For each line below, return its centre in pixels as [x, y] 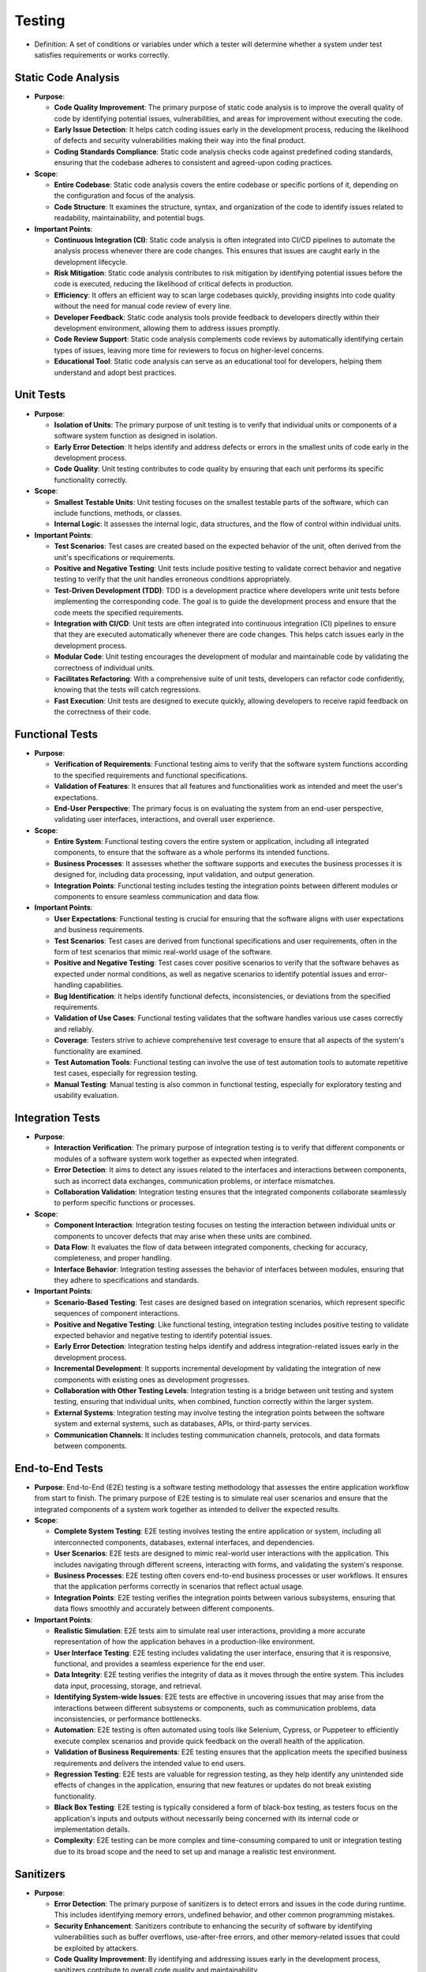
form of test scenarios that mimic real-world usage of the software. [163, 952]
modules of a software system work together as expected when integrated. [176, 1159]
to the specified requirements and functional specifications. [151, 775]
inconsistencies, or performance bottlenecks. [128, 1719]
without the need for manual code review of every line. [143, 306]
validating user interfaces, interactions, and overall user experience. [164, 820]
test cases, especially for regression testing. [126, 1074]
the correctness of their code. [103, 712]
